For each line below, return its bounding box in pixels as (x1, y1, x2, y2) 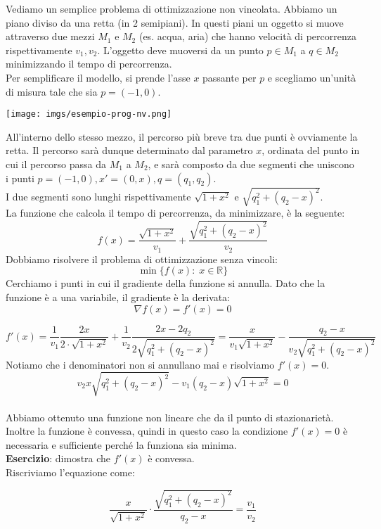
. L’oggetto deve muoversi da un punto (97, 42, 264, 57)
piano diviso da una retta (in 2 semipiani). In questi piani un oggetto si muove (6, 15, 344, 30)
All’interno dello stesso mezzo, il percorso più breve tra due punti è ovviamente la (6, 129, 358, 144)
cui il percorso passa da (6, 157, 107, 171)
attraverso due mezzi (6, 29, 95, 44)
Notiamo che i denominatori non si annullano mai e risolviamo (6, 357, 275, 371)
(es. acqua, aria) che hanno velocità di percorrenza (138, 29, 356, 44)
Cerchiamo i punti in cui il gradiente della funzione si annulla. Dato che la (6, 276, 325, 291)
